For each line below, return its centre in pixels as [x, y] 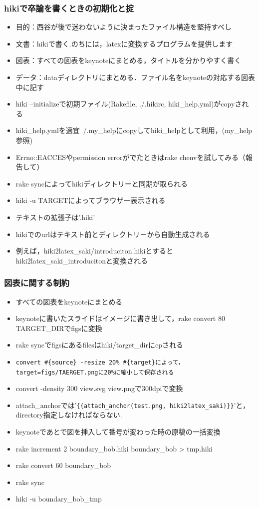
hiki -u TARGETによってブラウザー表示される [91, 200]
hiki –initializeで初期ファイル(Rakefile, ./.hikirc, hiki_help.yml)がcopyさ [129, 104]
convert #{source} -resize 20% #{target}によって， [100, 362]
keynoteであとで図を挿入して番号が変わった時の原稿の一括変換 [118, 432]
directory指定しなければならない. [69, 415]
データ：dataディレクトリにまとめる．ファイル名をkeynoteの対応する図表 [135, 77]
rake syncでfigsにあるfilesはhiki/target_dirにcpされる [99, 345]
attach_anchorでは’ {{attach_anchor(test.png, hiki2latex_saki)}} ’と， [132, 405]
